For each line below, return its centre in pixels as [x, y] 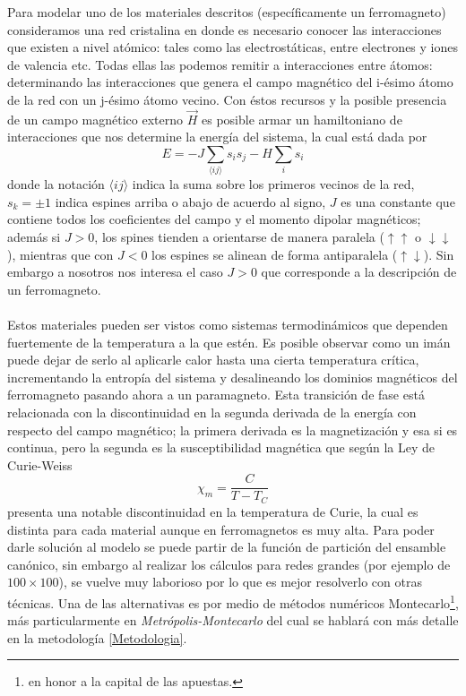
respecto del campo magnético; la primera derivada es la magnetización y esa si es [233, 430]
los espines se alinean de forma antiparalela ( [275, 254]
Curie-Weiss [40, 464]
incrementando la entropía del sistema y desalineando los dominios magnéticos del [233, 377]
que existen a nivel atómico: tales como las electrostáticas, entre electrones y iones [233, 47]
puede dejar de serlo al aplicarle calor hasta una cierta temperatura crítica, [213, 360]
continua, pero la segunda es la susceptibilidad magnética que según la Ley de [221, 447]
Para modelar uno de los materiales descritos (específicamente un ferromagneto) [227, 12]
